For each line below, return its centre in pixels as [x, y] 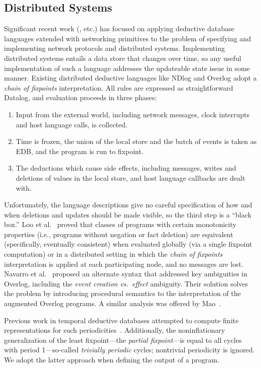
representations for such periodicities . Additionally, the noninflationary [115, 330]
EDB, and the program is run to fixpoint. [80, 151]
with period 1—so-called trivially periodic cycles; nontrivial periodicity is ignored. [129, 350]
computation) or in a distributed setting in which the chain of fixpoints [113, 254]
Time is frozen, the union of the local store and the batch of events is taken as [136, 141]
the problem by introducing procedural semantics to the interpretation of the [122, 293]
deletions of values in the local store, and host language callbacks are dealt [130, 177]
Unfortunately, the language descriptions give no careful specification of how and [128, 205]
